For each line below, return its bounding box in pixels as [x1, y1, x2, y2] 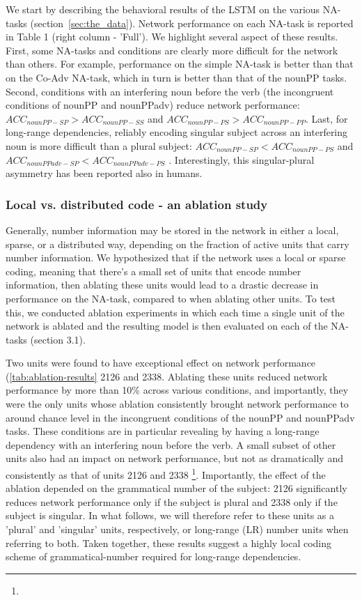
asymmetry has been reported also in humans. [6, 166, 203, 180]
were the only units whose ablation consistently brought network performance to [6, 397, 349, 411]
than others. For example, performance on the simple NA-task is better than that [6, 56, 354, 71]
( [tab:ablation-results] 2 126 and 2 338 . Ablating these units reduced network [6, 369, 328, 383]
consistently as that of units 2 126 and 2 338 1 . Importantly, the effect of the [6, 466, 326, 482]
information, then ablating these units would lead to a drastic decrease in [6, 277, 319, 292]
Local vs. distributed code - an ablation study [6, 195, 268, 213]
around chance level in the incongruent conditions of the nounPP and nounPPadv [6, 410, 355, 424]
